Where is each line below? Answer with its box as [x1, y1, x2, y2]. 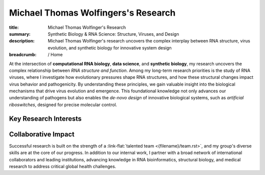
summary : [9, 31, 31, 37]
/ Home [48, 52, 63, 58]
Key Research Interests [9, 114, 82, 123]
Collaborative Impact [9, 130, 75, 138]
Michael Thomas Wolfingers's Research [9, 7, 176, 18]
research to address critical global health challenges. [9, 163, 116, 169]
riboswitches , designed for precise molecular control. [9, 102, 117, 108]
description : [9, 38, 35, 44]
